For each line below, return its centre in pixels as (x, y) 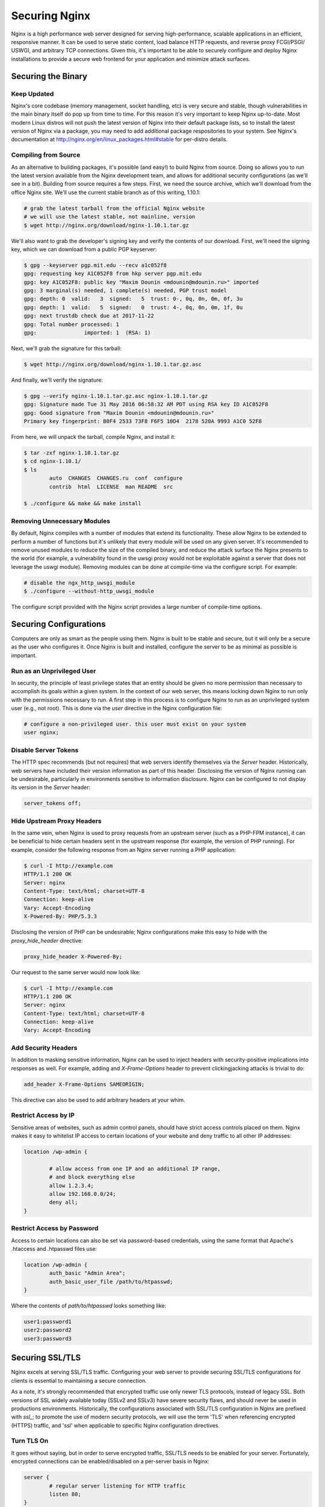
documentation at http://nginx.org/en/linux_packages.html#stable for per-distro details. (119, 139)
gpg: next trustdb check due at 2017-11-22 (89, 316)
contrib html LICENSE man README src (111, 486)
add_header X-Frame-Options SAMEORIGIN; (84, 1084)
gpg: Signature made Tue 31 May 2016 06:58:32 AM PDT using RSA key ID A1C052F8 (146, 404)
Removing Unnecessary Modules (61, 521)
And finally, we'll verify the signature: (57, 380)
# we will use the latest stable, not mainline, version (110, 217)
